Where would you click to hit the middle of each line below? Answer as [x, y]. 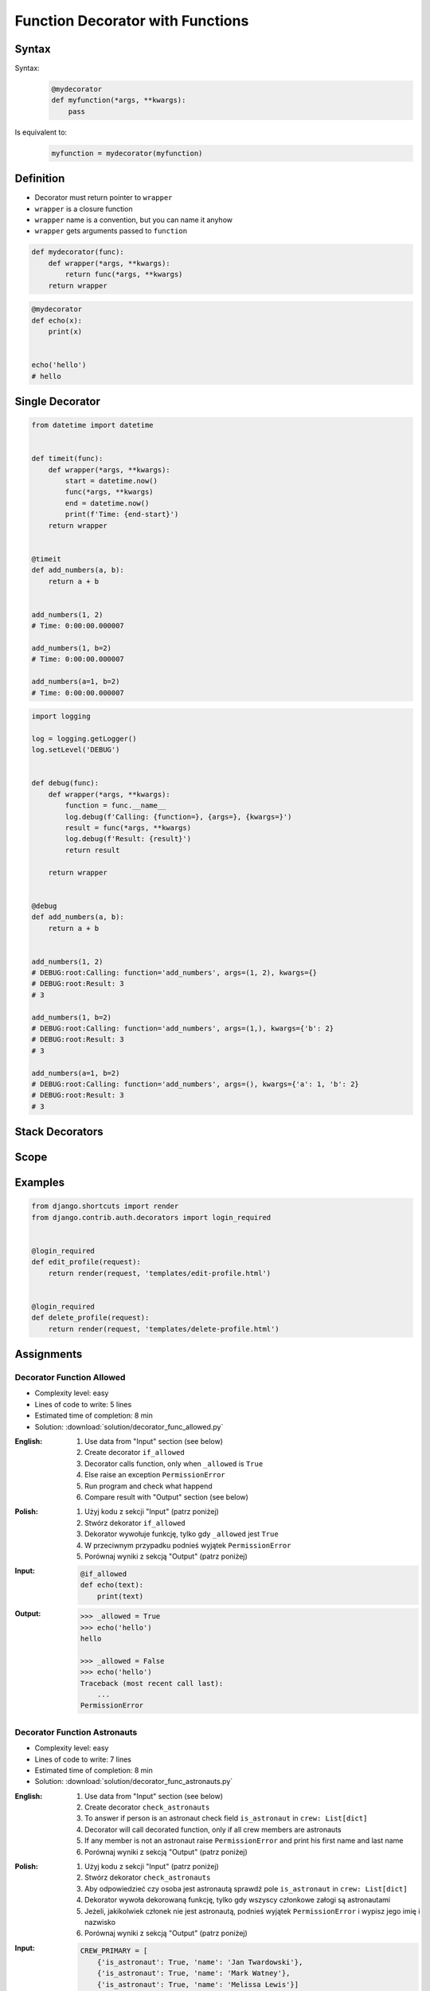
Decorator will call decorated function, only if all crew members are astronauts [213, 1829]
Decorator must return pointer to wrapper [104, 198]
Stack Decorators [59, 1132]
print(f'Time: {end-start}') [122, 514]
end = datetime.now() [107, 503]
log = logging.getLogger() [84, 738]
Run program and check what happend [149, 1486]
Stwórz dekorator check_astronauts [148, 1878]
